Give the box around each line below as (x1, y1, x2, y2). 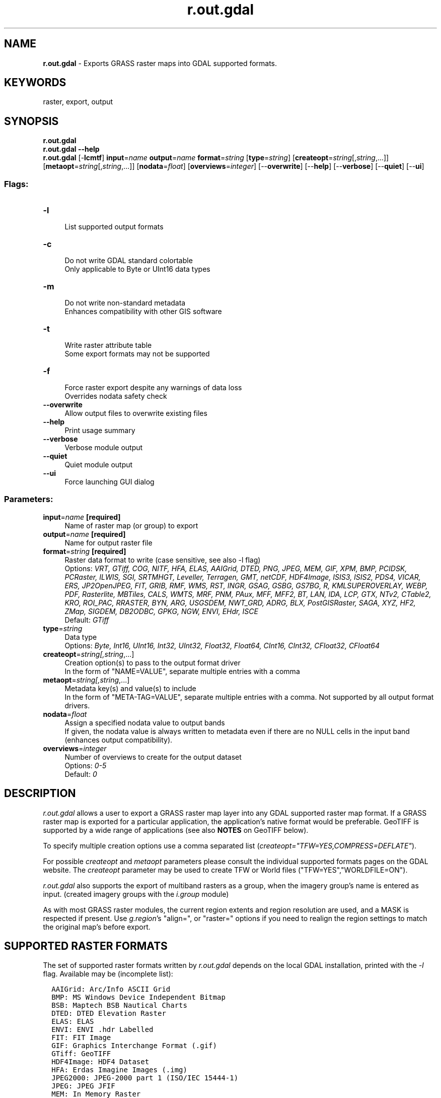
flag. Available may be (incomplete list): (43, 969, 173, 979)
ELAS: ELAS (51, 1017, 94, 1026)
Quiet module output (64, 460, 133, 469)
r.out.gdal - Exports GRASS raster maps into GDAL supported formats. (43, 58, 277, 68)
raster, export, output (43, 97, 113, 106)
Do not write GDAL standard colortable (64, 256, 193, 265)
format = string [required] (43, 546, 126, 556)
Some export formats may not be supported (64, 349, 210, 358)
